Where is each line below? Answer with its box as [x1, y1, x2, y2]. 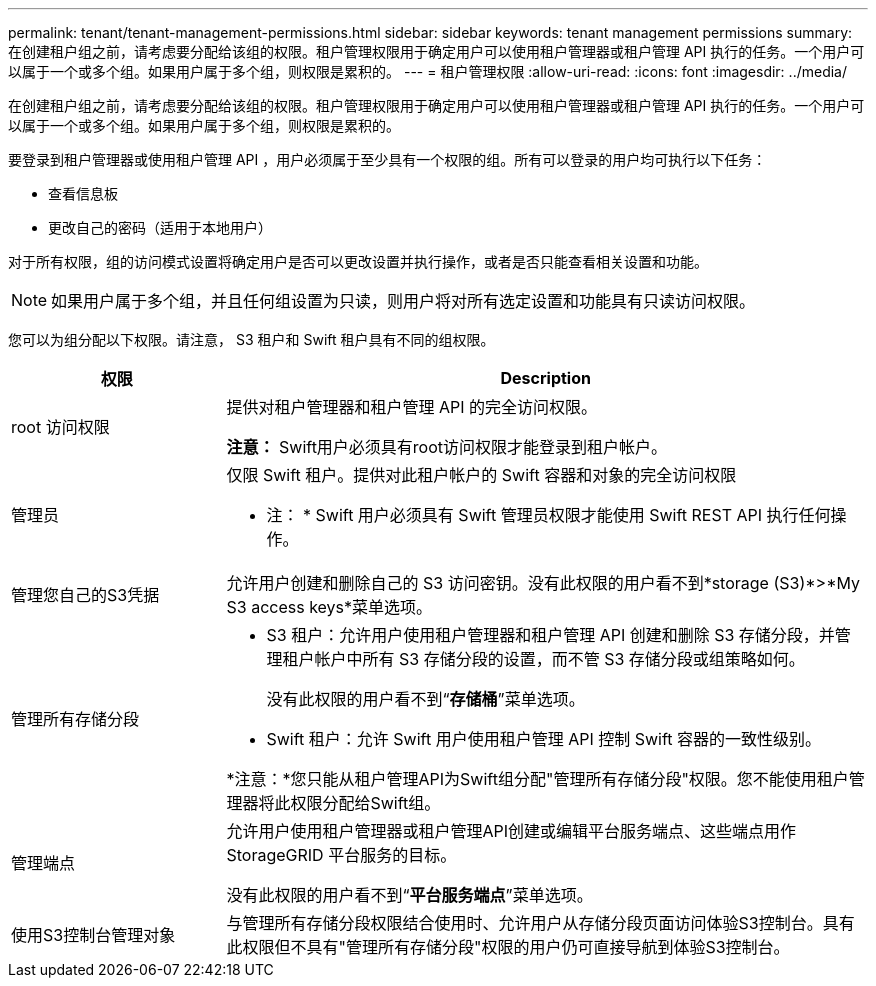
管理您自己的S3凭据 [11, 585, 160, 605]
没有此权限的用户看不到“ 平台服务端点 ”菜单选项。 [226, 885, 593, 905]
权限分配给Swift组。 [290, 793, 441, 813]
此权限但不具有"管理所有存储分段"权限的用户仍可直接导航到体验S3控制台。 [226, 937, 790, 957]
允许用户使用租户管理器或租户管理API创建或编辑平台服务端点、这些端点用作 [226, 821, 797, 841]
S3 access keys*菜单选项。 [226, 597, 433, 617]
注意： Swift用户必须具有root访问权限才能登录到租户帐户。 [226, 437, 668, 457]
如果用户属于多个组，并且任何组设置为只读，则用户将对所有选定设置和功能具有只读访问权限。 [51, 291, 756, 311]
